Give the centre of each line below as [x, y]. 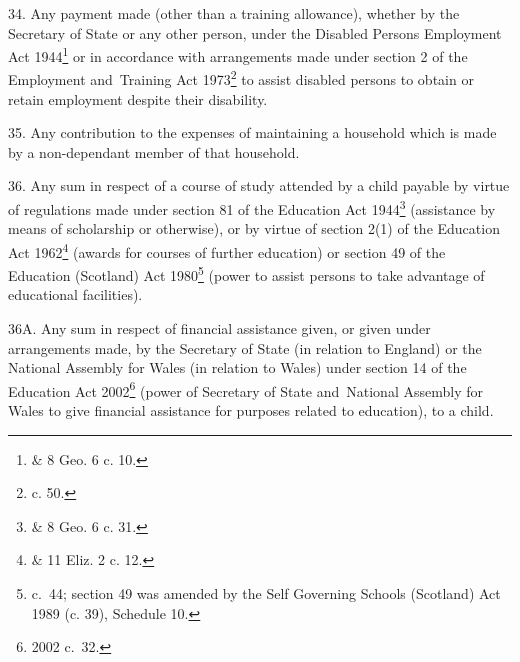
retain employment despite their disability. [138, 98]
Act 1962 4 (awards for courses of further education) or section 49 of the [227, 250]
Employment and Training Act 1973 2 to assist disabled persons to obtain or [241, 78]
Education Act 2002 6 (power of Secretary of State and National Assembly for [245, 389]
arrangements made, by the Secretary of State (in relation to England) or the [245, 347]
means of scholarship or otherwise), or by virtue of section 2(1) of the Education [254, 228]
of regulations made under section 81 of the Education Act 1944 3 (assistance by [252, 207]
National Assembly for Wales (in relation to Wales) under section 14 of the [237, 367]
